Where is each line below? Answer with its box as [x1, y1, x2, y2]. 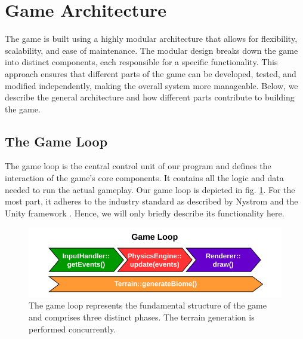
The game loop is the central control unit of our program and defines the [5, 160, 271, 172]
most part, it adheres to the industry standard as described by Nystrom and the [5, 195, 298, 207]
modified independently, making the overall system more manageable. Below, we [5, 79, 298, 91]
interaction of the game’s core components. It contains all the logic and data [5, 172, 284, 184]
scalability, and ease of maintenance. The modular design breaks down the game [5, 44, 298, 56]
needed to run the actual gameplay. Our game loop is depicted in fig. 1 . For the [5, 183, 295, 196]
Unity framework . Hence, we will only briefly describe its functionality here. [5, 206, 285, 219]
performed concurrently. [29, 322, 116, 335]
